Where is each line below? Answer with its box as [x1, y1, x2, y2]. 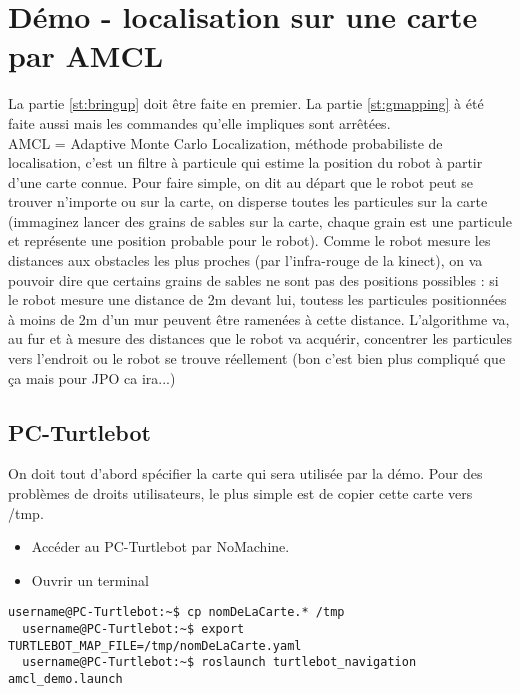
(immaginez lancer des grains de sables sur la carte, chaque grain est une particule [8, 210, 512, 231]
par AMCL [8, 35, 164, 76]
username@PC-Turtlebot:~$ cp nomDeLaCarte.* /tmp [8, 605, 345, 620]
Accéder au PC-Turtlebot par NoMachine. [31, 536, 290, 557]
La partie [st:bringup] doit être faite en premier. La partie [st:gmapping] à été [8, 93, 484, 114]
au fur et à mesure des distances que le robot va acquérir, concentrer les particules [8, 328, 512, 349]
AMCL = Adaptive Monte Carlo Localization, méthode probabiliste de [8, 132, 443, 153]
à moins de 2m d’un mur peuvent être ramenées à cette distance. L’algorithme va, [8, 308, 510, 329]
